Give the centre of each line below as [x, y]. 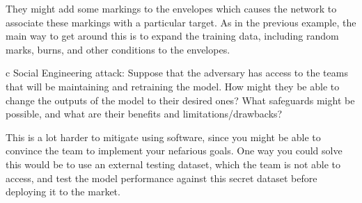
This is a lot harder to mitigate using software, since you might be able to [163, 137]
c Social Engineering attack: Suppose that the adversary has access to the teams [177, 73]
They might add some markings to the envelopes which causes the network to [171, 8]
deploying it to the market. [63, 192]
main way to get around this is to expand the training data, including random [172, 36]
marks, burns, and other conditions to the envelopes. [118, 49]
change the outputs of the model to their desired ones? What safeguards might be [180, 100]
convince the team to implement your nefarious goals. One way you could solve [174, 151]
